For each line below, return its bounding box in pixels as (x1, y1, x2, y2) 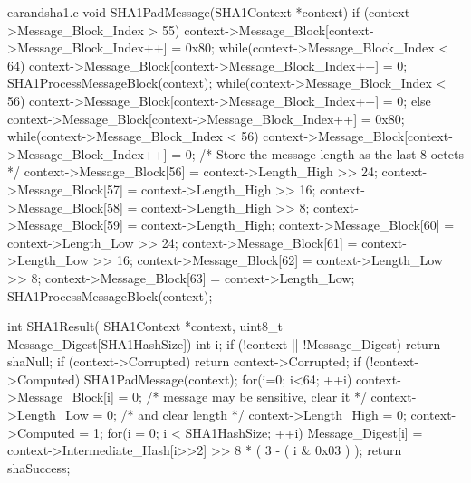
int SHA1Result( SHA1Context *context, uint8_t (7, 317, 284, 336)
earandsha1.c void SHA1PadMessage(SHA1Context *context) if (7, 3, 360, 21)
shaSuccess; (7, 458, 71, 477)
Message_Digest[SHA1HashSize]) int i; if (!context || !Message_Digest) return (7, 334, 441, 353)
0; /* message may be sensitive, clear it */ (131, 387, 367, 406)
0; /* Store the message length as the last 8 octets (185, 144, 464, 163)
